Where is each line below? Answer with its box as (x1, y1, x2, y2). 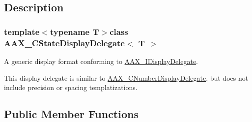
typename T (50, 25, 99, 37)
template (4, 25, 40, 37)
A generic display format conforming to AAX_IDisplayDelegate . (4, 56, 198, 66)
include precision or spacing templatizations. (4, 82, 138, 92)
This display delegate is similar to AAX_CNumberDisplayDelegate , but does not (4, 72, 249, 83)
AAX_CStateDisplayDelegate (4, 36, 125, 49)
